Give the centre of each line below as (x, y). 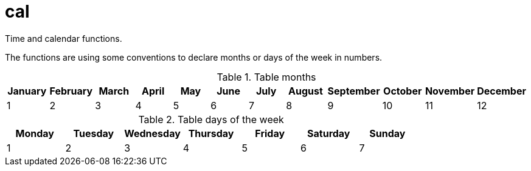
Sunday (387, 133)
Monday (35, 133)
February (71, 91)
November (450, 91)
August (306, 91)
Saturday (329, 133)
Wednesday (152, 133)
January (27, 91)
